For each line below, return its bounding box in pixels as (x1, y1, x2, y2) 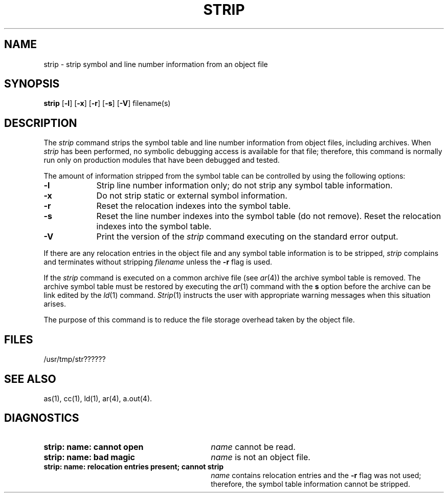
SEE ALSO (4, 372, 56, 385)
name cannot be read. (211, 441, 296, 452)
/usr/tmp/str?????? (43, 355, 106, 364)
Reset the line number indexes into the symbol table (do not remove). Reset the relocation (96, 211, 441, 222)
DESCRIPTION (4, 116, 77, 129)
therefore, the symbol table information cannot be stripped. (211, 479, 410, 488)
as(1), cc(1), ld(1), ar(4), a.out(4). (43, 394, 152, 403)
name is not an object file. (211, 451, 310, 462)
